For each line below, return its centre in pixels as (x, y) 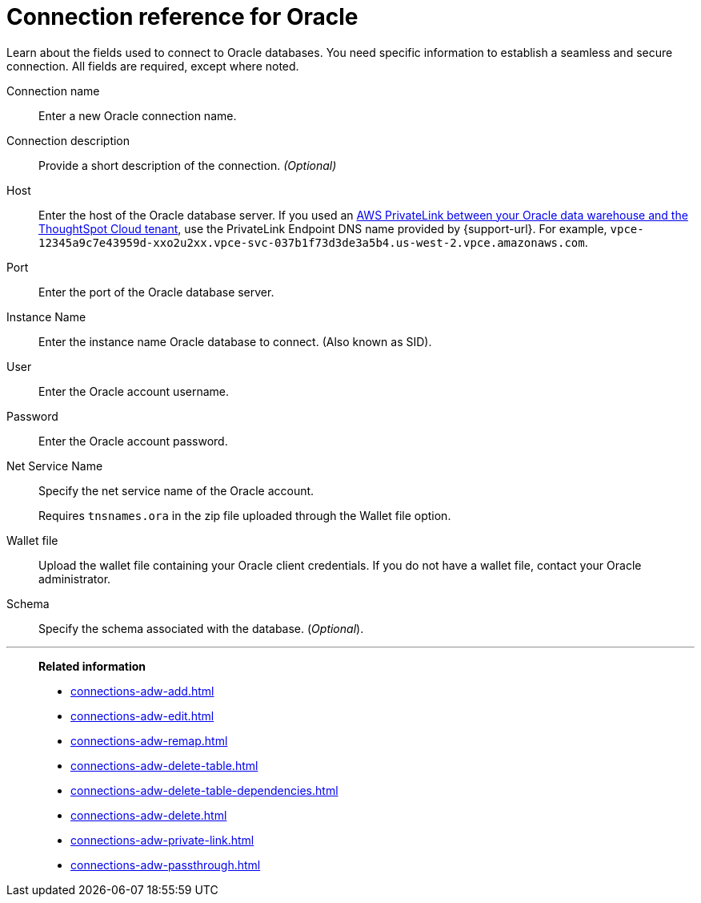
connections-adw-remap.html (149, 740)
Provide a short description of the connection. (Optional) (188, 165)
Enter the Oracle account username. (134, 391)
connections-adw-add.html (142, 691)
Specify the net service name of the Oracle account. (176, 490)
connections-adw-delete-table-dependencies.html (204, 790)
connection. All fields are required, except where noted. (153, 66)
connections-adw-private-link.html (162, 840)
